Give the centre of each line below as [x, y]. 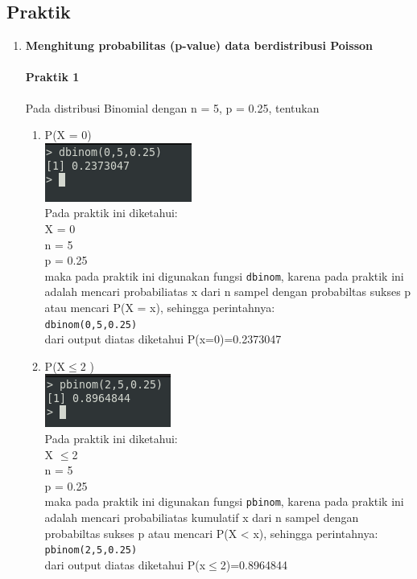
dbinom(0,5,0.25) [91, 324]
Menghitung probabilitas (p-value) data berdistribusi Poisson [199, 45]
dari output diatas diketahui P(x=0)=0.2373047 [163, 339]
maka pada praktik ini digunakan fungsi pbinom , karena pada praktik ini [224, 501]
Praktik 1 [52, 77]
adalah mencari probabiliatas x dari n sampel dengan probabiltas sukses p [228, 292]
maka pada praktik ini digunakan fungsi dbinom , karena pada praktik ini [224, 275]
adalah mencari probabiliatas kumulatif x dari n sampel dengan [202, 517]
